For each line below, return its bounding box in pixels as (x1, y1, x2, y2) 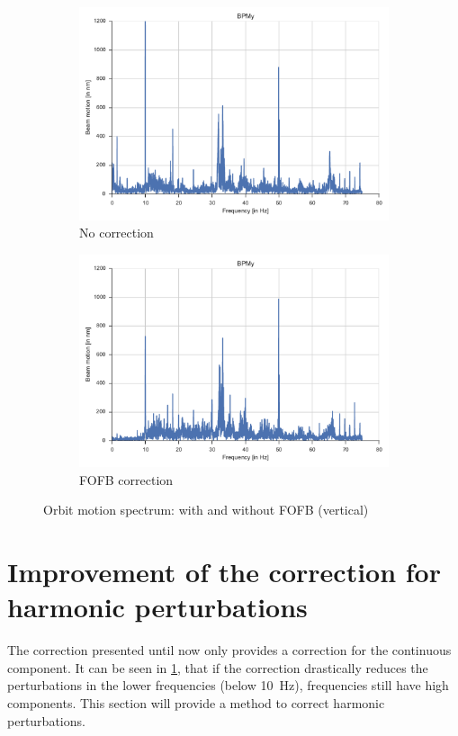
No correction (79, 223, 154, 242)
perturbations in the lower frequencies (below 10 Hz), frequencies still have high (7, 676, 449, 695)
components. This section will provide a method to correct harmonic (7, 694, 385, 713)
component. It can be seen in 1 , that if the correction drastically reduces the (7, 658, 428, 677)
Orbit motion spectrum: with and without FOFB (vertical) (43, 500, 369, 519)
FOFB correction (79, 470, 174, 489)
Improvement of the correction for (7, 553, 441, 590)
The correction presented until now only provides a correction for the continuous (7, 641, 452, 660)
